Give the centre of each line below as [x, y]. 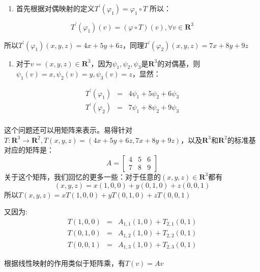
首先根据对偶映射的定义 [55, 8]
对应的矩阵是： [29, 150]
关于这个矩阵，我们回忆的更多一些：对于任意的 [82, 176]
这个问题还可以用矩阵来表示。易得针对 [68, 130]
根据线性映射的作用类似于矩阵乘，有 [65, 263]
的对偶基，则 [179, 63]
